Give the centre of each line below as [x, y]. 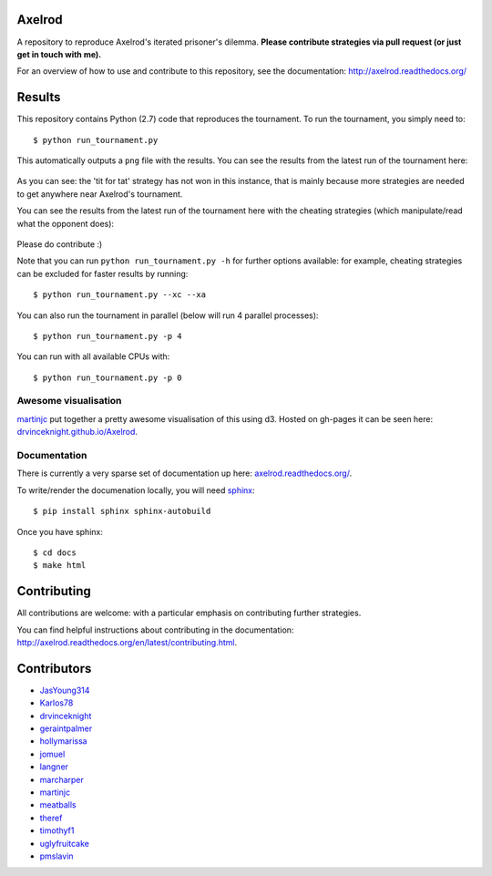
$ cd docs [55, 552]
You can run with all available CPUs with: [93, 356]
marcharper [61, 779]
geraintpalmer [66, 728]
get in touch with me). [59, 54]
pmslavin [56, 856]
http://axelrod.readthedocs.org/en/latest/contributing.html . [127, 642]
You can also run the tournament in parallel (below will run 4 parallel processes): [168, 315]
